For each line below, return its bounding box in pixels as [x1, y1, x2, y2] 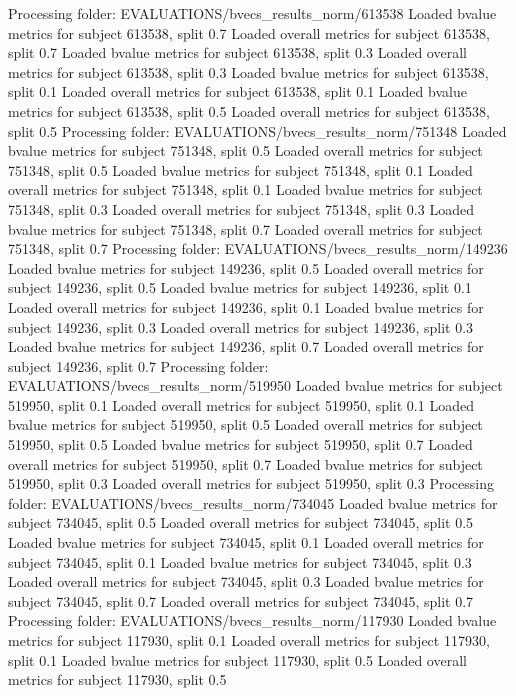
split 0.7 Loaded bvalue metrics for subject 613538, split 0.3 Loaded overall [8, 42, 467, 63]
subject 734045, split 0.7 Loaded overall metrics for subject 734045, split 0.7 [8, 590, 474, 611]
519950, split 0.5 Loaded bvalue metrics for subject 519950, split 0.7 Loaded [8, 434, 473, 455]
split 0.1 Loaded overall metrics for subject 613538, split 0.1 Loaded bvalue [8, 81, 467, 102]
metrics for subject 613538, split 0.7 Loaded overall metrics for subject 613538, [8, 22, 490, 43]
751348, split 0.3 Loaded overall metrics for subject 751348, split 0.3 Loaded [8, 198, 474, 219]
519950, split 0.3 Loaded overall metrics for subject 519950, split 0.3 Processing [8, 473, 494, 494]
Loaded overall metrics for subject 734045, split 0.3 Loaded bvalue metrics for [8, 571, 484, 592]
